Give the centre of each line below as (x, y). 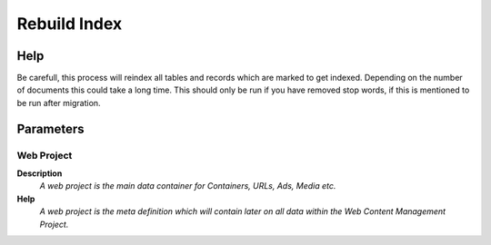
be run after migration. (59, 103)
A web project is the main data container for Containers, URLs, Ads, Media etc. (188, 186)
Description (40, 173)
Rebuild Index (70, 24)
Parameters (50, 128)
